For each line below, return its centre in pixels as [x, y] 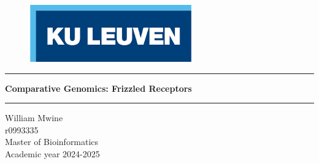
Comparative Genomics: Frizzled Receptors [98, 88]
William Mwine [34, 118]
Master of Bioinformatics [52, 142]
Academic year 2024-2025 [52, 154]
